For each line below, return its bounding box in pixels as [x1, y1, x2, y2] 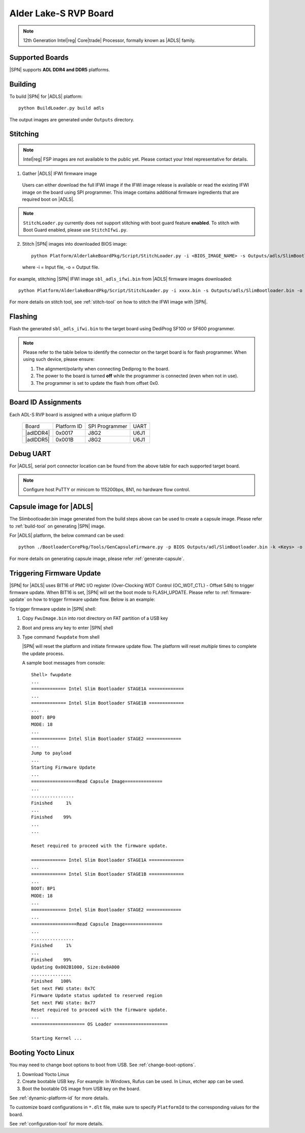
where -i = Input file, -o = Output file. [22, 264, 100, 270]
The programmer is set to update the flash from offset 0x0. [36, 380, 160, 386]
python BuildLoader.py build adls [18, 105, 104, 111]
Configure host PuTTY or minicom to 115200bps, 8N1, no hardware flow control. [23, 487, 190, 493]
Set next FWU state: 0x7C [31, 985, 96, 991]
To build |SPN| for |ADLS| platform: [9, 93, 83, 99]
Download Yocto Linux [22, 1071, 70, 1077]
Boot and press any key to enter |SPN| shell [22, 624, 113, 630]
